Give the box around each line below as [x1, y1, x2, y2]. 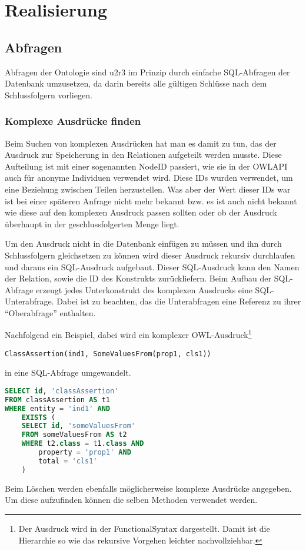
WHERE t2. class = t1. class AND [21, 439, 144, 448]
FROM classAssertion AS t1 [5, 395, 110, 404]
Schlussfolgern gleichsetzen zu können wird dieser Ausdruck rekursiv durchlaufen [5, 249, 295, 261]
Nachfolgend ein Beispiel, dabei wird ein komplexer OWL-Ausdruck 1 [5, 327, 252, 341]
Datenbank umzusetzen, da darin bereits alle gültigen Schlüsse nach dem [5, 77, 267, 90]
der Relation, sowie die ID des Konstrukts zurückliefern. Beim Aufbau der [5, 272, 271, 284]
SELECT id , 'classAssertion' [5, 386, 119, 395]
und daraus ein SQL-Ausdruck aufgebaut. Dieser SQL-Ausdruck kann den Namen [5, 260, 300, 273]
